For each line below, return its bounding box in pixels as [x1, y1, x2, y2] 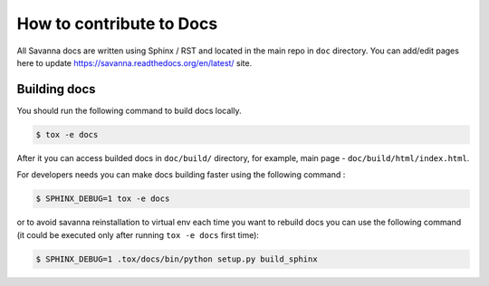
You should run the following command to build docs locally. [16, 105, 242, 116]
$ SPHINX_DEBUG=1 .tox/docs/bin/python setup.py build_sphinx [35, 253, 318, 264]
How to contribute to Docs [16, 14, 218, 33]
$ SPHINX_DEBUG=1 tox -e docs [35, 194, 170, 204]
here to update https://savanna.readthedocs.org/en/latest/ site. [16, 57, 253, 68]
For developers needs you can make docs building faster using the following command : [16, 169, 346, 180]
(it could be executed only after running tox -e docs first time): [16, 229, 260, 240]
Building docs [16, 81, 96, 97]
